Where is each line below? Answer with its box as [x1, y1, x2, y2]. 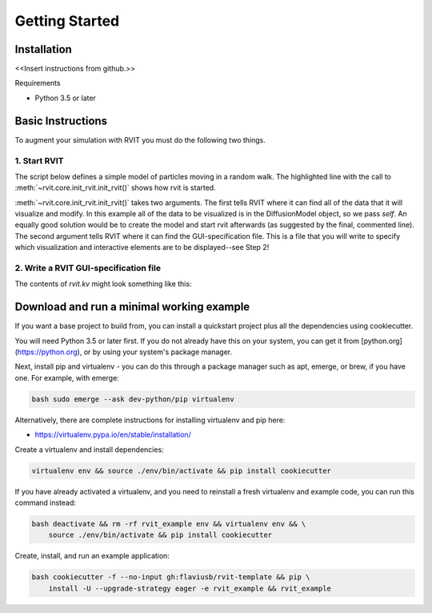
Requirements [14, 79, 61, 88]
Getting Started [14, 12, 120, 30]
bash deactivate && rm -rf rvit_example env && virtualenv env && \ [31, 519, 306, 528]
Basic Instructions [14, 114, 108, 127]
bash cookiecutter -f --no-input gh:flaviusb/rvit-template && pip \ [31, 573, 310, 582]
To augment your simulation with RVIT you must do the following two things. [14, 135, 266, 144]
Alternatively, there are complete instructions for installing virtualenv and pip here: [14, 415, 286, 425]
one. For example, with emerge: [14, 373, 119, 382]
